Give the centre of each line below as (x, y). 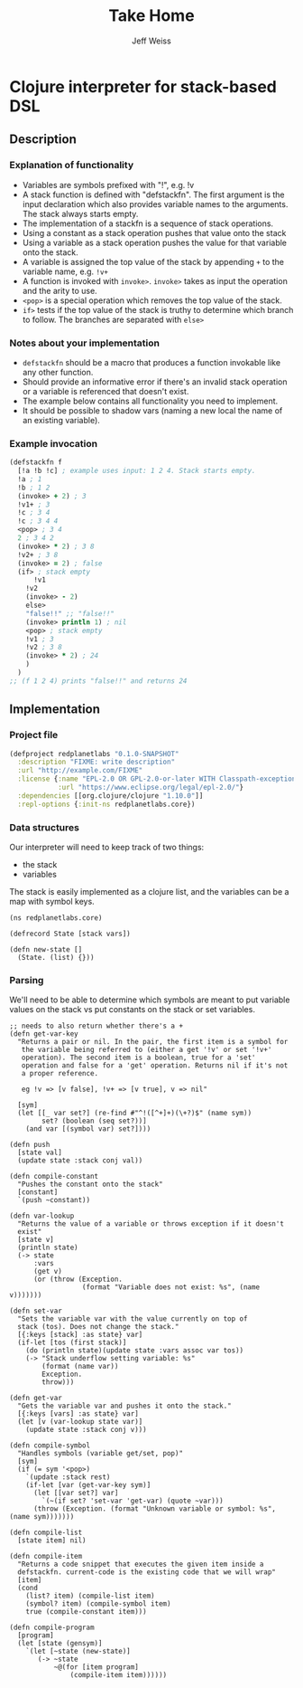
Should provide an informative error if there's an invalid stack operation (155, 382)
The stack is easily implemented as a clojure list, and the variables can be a (149, 891)
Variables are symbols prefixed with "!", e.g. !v (108, 185)
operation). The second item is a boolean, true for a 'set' (138, 1058)
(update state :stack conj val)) (80, 1161)
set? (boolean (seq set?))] (94, 1121)
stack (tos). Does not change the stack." (98, 1327)
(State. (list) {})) (56, 957)
